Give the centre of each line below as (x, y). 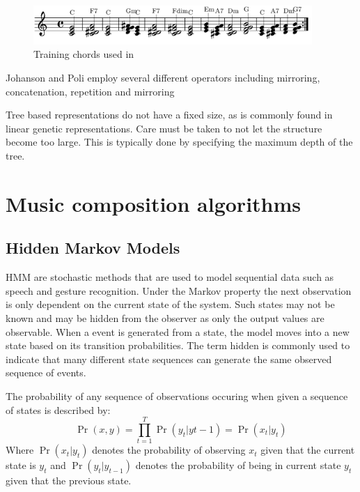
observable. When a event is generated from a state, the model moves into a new (178, 331)
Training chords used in (84, 54)
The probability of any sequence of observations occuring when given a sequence (177, 395)
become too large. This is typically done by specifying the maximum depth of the (179, 142)
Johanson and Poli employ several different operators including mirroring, (163, 78)
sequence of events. (46, 372)
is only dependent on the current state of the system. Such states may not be (170, 304)
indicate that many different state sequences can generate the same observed (169, 359)
